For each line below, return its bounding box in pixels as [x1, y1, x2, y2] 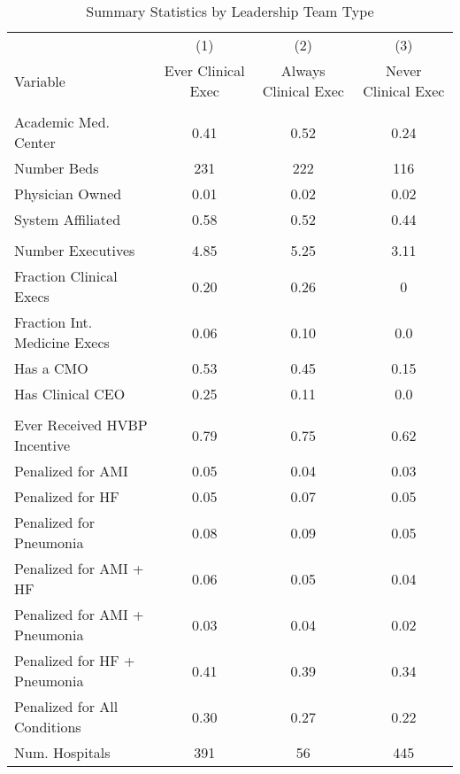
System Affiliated [14, 209, 121, 229]
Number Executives [14, 240, 135, 260]
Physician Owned [14, 183, 122, 204]
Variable [14, 70, 65, 91]
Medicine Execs [14, 332, 110, 352]
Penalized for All [14, 696, 119, 716]
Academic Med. [14, 112, 110, 132]
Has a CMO [14, 358, 88, 378]
